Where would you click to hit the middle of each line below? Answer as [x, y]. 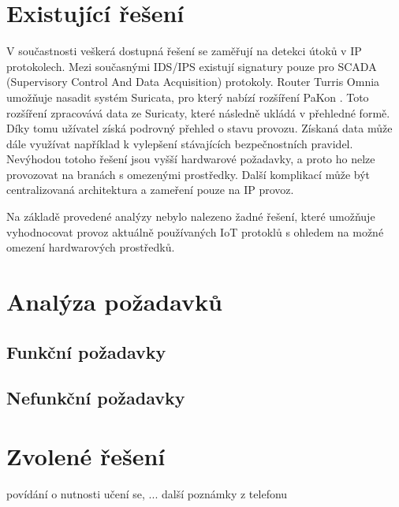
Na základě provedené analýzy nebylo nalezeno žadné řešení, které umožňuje [191, 216]
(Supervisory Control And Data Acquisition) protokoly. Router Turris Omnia [193, 82]
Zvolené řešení [86, 455]
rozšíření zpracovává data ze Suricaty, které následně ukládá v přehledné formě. [198, 112]
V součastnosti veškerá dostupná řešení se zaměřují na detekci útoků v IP [184, 51]
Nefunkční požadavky [96, 398]
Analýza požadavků [114, 302]
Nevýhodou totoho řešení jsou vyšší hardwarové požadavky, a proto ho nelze [191, 159]
